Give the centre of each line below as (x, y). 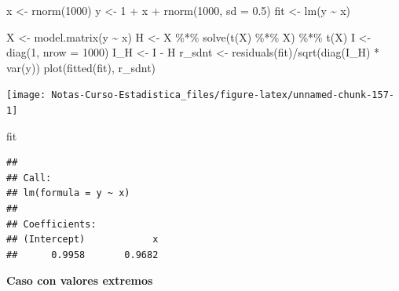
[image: (26, 95)
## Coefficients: (51, 224)
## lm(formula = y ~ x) (68, 193)
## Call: (29, 178)
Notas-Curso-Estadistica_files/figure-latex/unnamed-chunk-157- (223, 95)
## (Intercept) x (82, 240)
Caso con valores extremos (80, 280)
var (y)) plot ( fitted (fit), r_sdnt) (81, 67)
